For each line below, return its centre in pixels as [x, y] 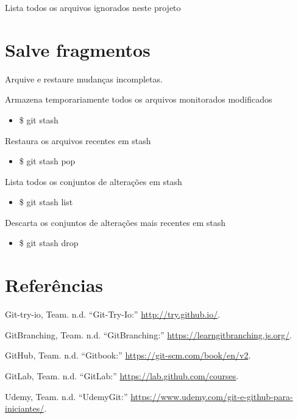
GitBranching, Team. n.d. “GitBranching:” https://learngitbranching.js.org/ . [148, 334]
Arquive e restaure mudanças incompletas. [84, 78]
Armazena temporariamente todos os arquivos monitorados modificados [139, 99]
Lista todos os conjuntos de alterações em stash [94, 181]
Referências [54, 285]
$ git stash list [46, 202]
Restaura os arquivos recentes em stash [78, 140]
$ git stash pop [47, 161]
